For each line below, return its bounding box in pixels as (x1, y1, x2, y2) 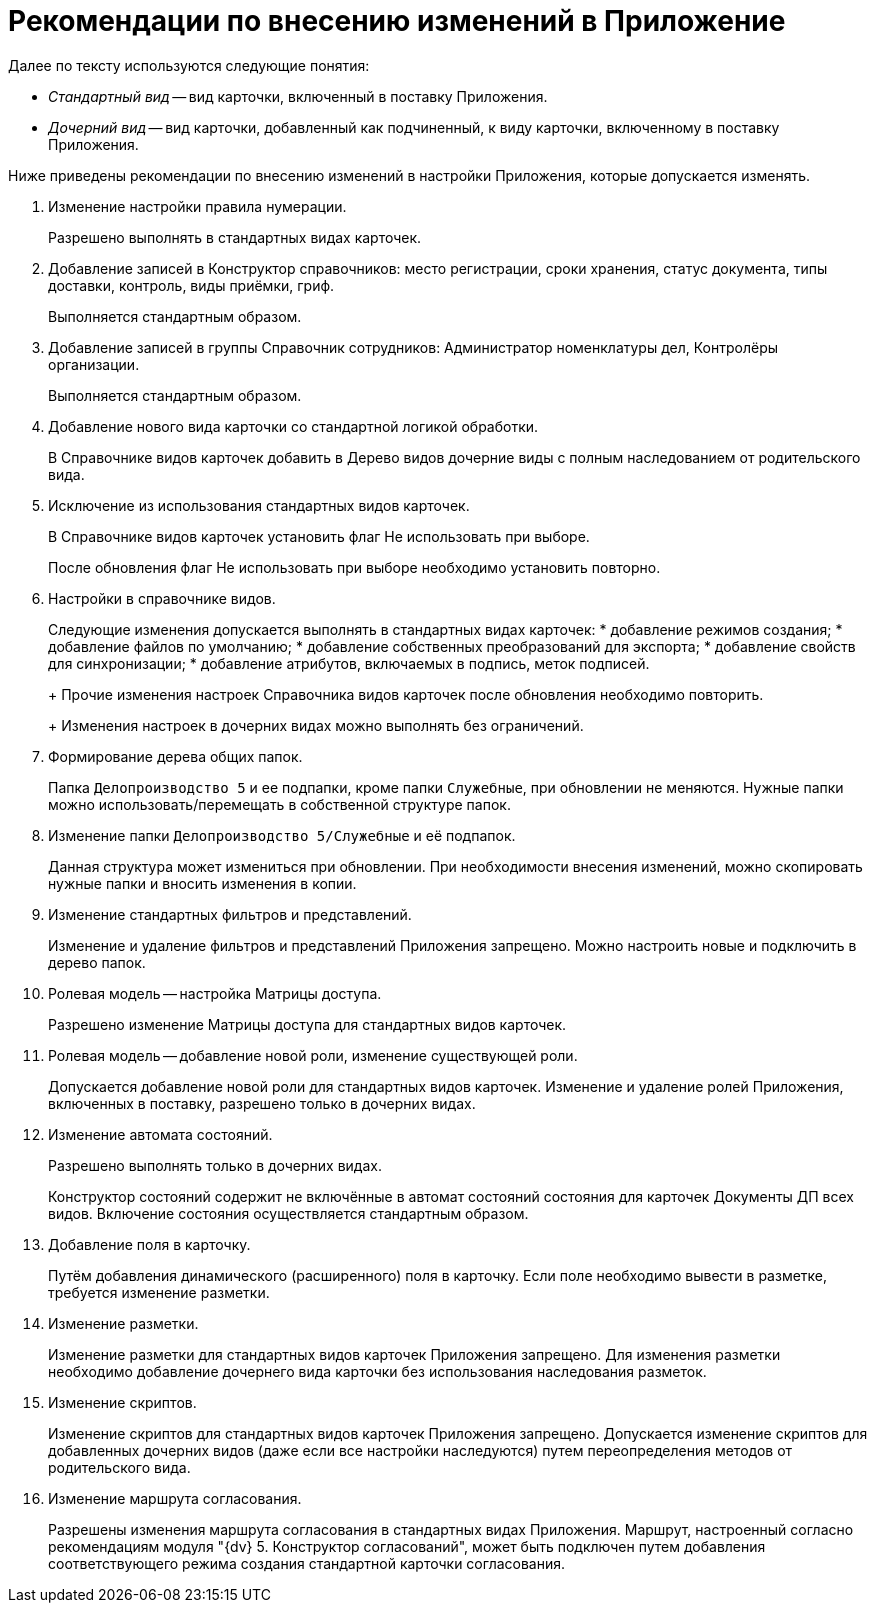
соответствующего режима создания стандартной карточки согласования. (48, 1554, 566, 1572)
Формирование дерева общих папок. (48, 747, 303, 765)
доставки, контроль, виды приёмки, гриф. (48, 276, 335, 294)
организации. (48, 355, 140, 373)
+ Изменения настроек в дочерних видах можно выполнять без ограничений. (48, 716, 584, 734)
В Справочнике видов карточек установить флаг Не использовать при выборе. (48, 527, 590, 545)
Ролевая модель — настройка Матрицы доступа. (48, 984, 382, 1002)
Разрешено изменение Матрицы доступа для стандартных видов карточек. (48, 1015, 567, 1033)
